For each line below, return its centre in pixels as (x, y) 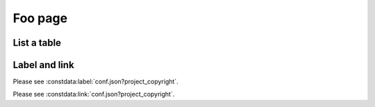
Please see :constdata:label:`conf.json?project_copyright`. (95, 82)
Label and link (43, 65)
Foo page (40, 18)
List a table (37, 43)
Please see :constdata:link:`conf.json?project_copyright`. (94, 94)
